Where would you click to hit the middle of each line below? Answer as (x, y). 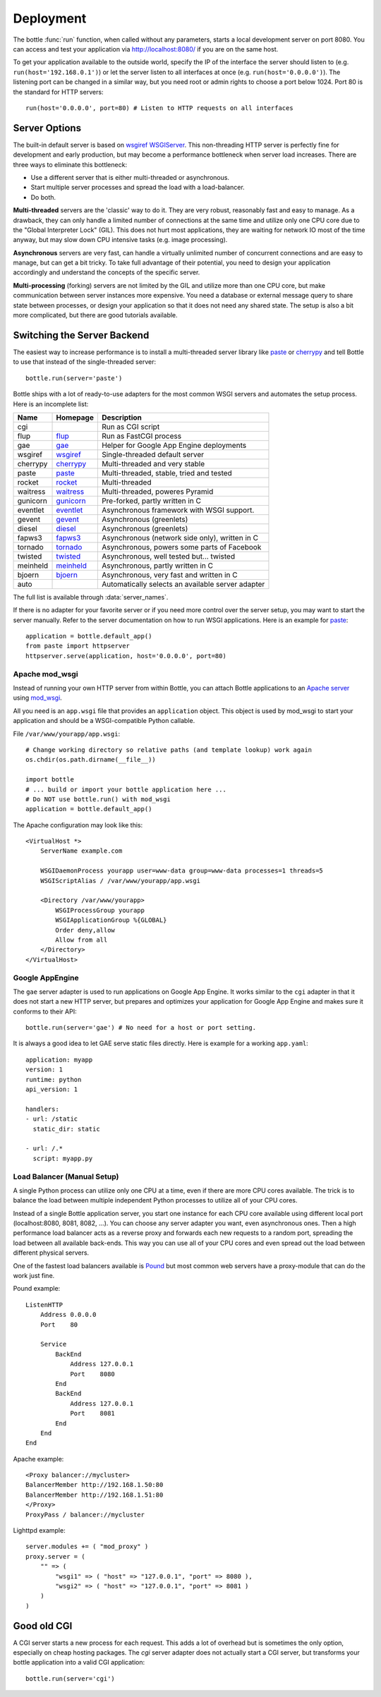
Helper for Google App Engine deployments (174, 445)
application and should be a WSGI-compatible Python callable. (104, 721)
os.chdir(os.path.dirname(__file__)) (91, 760)
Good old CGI (43, 1626)
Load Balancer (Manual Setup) (66, 1176)
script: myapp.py (63, 1158)
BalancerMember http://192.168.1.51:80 (95, 1495)
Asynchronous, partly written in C (157, 566)
